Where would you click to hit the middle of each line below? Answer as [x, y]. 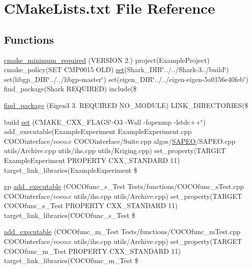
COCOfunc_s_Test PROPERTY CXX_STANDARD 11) [91, 205]
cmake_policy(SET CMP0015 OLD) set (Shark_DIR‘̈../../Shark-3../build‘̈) [116, 69]
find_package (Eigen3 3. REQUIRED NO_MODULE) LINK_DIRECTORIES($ [126, 105]
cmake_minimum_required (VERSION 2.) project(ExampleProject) [107, 60]
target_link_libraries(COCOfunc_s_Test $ [70, 215]
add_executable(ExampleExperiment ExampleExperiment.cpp [98, 131]
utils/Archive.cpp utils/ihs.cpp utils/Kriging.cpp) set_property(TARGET [115, 150]
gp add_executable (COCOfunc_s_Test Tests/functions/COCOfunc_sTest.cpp [124, 186]
